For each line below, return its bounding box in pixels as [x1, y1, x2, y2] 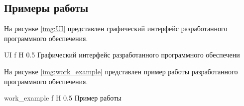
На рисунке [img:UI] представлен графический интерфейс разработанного [4, 23, 228, 34]
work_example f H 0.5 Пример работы [4, 93, 122, 103]
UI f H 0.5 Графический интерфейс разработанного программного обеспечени [4, 50, 240, 60]
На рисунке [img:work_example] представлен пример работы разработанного [4, 66, 238, 76]
